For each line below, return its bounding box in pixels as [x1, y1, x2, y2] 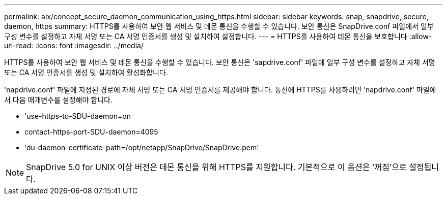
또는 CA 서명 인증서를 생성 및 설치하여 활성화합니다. [4, 68, 168, 77]
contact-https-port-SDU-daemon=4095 [24, 127, 158, 136]
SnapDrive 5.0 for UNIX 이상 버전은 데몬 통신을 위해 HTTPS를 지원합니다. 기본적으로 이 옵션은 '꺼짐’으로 [26, 162, 407, 172]
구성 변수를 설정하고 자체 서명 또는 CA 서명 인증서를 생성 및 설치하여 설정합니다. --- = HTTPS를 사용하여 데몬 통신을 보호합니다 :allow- [4, 32, 432, 41]
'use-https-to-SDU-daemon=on [24, 112, 131, 120]
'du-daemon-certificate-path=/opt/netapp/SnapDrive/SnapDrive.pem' [24, 143, 259, 152]
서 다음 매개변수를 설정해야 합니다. [4, 95, 113, 104]
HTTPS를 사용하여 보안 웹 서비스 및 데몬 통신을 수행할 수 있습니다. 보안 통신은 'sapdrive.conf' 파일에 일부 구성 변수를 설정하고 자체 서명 [4, 58, 435, 67]
